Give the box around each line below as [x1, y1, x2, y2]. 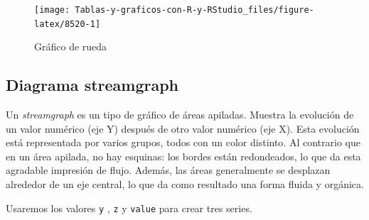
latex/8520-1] [34, 18, 101, 29]
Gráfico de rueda [34, 39, 107, 54]
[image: [34, 5, 70, 15]
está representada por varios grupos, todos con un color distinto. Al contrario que [6, 135, 360, 150]
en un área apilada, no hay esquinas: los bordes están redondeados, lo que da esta [6, 148, 361, 163]
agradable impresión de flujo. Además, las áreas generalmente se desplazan [6, 163, 331, 177]
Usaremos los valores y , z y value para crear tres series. [6, 200, 252, 215]
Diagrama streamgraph [6, 74, 179, 96]
